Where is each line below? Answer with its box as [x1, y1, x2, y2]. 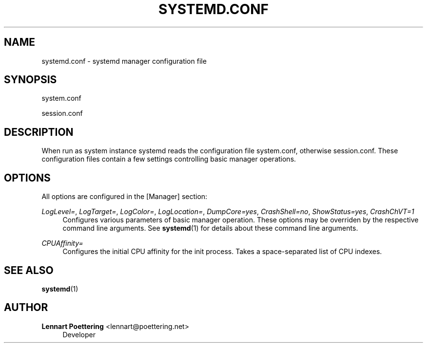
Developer [62, 330, 96, 339]
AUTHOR [4, 301, 48, 314]
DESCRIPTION [4, 126, 74, 138]
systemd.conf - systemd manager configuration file [41, 56, 207, 65]
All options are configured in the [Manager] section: [41, 192, 208, 201]
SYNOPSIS [4, 73, 57, 86]
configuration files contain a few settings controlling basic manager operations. [41, 155, 296, 164]
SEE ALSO [4, 264, 54, 276]
